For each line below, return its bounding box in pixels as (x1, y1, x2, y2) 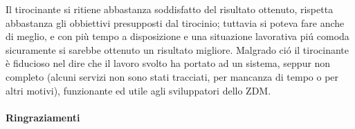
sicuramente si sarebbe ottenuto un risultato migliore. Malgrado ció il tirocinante (6, 42, 349, 57)
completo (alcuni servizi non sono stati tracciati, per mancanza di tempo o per (6, 69, 339, 83)
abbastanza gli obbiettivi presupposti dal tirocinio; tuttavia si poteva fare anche (6, 15, 345, 30)
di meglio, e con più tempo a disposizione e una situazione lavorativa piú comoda (6, 29, 349, 43)
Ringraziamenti (6, 110, 80, 124)
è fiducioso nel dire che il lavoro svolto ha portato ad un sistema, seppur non (6, 56, 331, 70)
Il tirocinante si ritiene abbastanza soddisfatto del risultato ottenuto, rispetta (6, 2, 334, 16)
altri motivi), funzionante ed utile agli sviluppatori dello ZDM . (6, 83, 271, 97)
